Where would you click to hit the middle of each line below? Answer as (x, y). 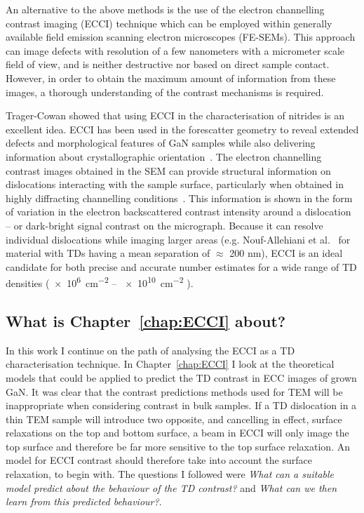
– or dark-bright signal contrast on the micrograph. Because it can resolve (164, 225)
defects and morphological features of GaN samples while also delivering (161, 143)
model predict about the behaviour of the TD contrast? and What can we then (171, 487)
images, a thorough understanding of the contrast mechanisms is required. (165, 92)
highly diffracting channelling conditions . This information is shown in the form (179, 198)
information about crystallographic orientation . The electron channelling (164, 156)
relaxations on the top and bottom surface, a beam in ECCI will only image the (177, 433)
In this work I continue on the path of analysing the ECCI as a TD (150, 350)
